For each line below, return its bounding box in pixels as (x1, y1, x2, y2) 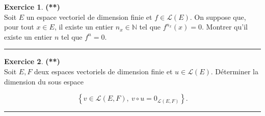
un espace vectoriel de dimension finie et (26, 11, 152, 22)
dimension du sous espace (4, 76, 84, 86)
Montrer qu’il (206, 21, 248, 32)
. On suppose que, (190, 11, 246, 22)
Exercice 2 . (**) (4, 56, 60, 67)
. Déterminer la (210, 66, 258, 76)
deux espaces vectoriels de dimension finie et (34, 66, 173, 76)
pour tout (4, 21, 34, 32)
